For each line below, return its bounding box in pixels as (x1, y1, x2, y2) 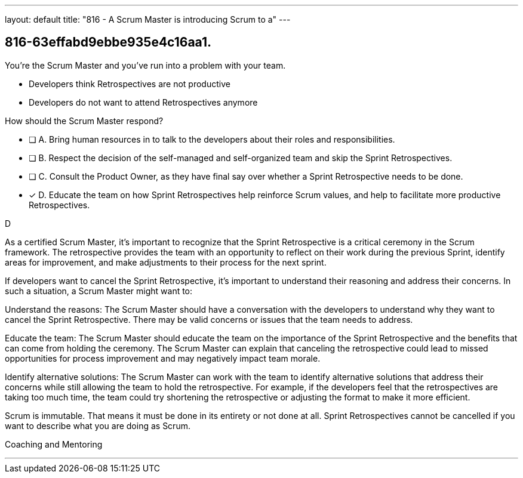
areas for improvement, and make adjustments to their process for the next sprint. (5, 257, 327, 267)
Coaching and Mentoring (5, 439, 103, 449)
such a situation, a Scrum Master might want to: (5, 285, 193, 296)
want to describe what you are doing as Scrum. (5, 420, 190, 431)
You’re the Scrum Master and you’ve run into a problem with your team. (5, 60, 286, 70)
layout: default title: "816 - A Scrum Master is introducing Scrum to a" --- (5, 14, 291, 24)
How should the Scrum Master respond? (5, 115, 164, 126)
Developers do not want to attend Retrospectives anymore (29, 97, 258, 107)
